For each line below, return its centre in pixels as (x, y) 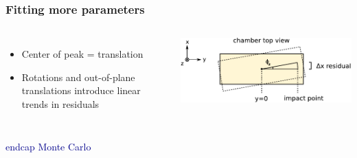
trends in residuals (60, 104)
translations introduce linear (81, 90)
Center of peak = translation (82, 54)
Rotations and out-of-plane (78, 77)
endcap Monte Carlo (48, 146)
